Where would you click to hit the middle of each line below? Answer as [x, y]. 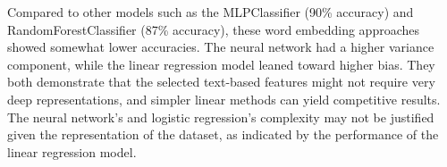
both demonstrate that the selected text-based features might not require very [221, 82]
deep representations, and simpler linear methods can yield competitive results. [224, 99]
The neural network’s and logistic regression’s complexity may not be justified [221, 117]
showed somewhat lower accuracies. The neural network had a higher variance [221, 47]
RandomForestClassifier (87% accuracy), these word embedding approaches [214, 29]
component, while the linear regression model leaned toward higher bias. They [221, 64]
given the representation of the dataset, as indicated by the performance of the [223, 134]
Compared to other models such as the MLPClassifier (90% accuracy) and [211, 12]
